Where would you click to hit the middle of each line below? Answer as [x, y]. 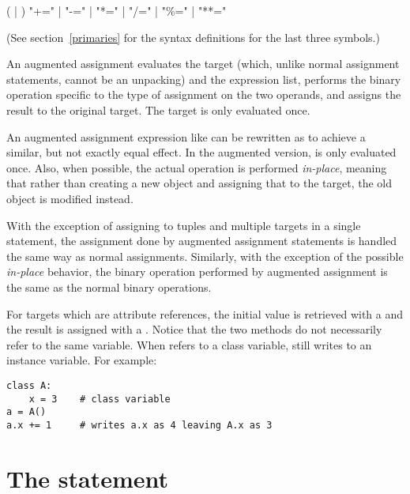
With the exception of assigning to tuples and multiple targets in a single [184, 225]
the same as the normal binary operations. [109, 287]
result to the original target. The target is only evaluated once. [158, 109]
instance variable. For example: [82, 360]
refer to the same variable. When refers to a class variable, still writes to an [189, 344]
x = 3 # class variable [100, 399]
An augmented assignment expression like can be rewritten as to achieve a [186, 136]
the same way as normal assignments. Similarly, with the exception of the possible [205, 256]
